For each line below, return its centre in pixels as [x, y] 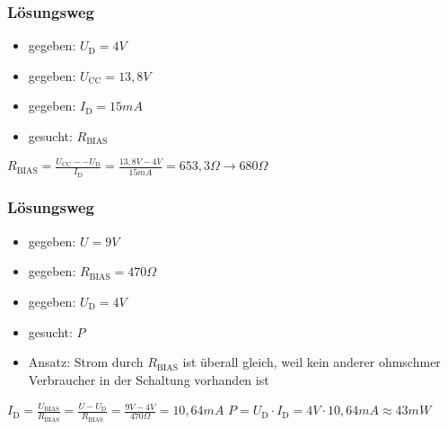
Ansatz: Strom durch [86, 362]
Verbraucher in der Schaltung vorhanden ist [149, 379]
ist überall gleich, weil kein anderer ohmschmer [312, 362]
